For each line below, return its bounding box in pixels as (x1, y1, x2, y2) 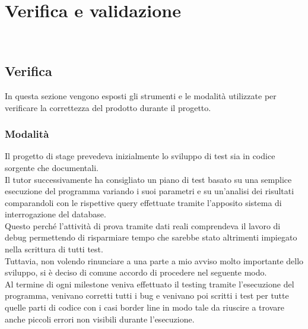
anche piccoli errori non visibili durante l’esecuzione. (5, 312, 195, 325)
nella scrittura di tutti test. (5, 243, 103, 255)
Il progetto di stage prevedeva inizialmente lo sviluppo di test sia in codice (5, 150, 275, 162)
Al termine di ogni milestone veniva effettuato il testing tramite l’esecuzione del (5, 277, 294, 290)
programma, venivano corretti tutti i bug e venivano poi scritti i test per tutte (5, 289, 289, 302)
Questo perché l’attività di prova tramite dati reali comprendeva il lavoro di (5, 219, 281, 232)
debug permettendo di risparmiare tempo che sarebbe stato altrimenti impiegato (5, 231, 297, 243)
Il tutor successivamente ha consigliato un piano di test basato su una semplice (5, 173, 292, 185)
